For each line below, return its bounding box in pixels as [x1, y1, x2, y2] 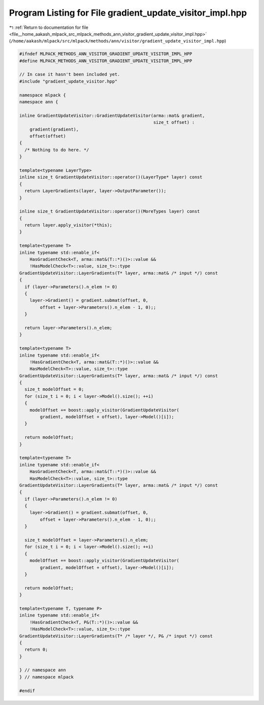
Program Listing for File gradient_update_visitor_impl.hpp [9, 7, 247, 18]
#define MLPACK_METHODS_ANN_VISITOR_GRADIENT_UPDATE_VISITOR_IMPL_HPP [19, 58, 193, 64]
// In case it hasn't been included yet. [19, 71, 120, 77]
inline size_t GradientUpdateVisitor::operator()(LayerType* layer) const [19, 174, 203, 180]
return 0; [24, 647, 48, 653]
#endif [19, 688, 35, 693]
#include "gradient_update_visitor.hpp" [19, 78, 117, 84]
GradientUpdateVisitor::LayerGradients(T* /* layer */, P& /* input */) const [19, 633, 213, 638]
